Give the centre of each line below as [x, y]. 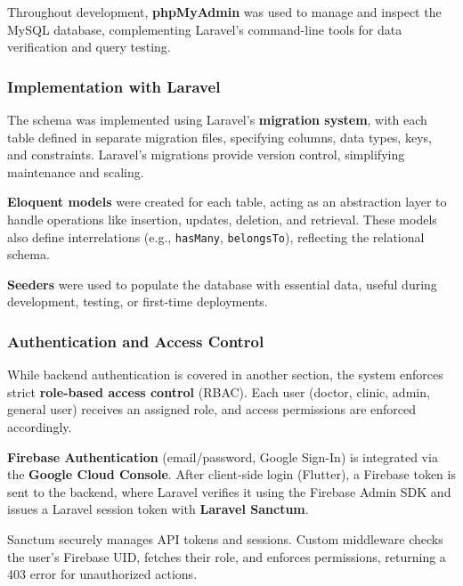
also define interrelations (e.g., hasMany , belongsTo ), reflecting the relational [216, 236]
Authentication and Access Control [136, 341]
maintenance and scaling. [76, 171]
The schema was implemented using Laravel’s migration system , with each [217, 119]
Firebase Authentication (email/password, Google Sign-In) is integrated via [223, 456]
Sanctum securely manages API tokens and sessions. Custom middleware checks [225, 538]
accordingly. [40, 427]
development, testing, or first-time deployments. [138, 301]
